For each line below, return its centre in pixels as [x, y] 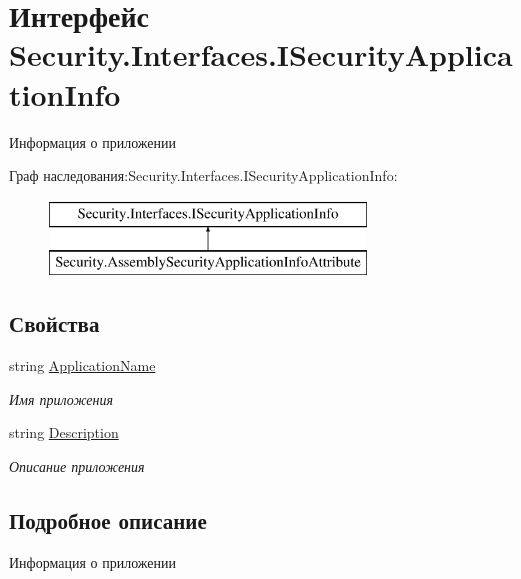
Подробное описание [108, 519]
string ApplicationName [82, 365]
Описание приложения [77, 465]
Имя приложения [61, 398]
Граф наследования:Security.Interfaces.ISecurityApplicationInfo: [203, 175]
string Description [64, 432]
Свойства [54, 323]
